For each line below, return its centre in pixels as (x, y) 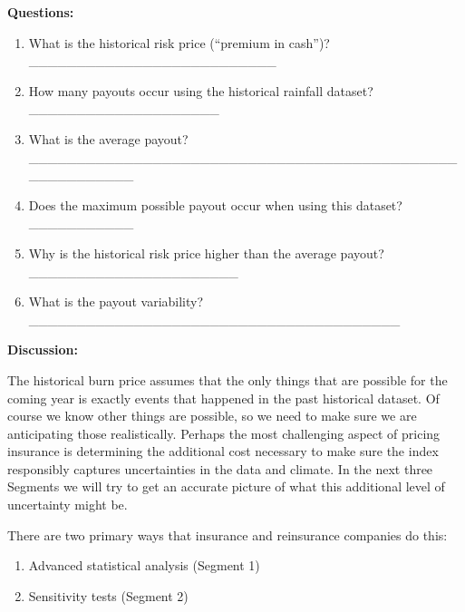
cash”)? (309, 42)
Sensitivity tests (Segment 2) (108, 595)
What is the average (84, 138)
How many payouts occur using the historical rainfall (176, 90)
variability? (172, 301)
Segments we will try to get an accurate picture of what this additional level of (226, 486)
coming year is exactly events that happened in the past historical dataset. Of (223, 398)
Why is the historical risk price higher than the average (182, 253)
